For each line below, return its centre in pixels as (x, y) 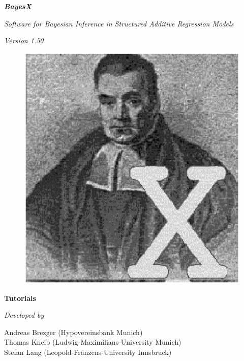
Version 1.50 (24, 40)
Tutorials (20, 298)
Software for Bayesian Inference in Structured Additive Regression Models (119, 23)
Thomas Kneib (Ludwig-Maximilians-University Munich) (93, 342)
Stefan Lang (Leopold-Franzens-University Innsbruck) (88, 352)
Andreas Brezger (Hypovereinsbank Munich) (73, 332)
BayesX (18, 6)
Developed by (24, 315)
